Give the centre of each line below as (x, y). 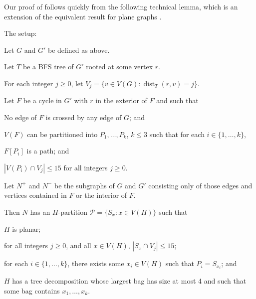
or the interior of (102, 195)
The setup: (20, 33)
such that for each (177, 134)
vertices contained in (35, 195)
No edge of (20, 117)
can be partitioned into (62, 134)
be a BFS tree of (48, 67)
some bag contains (32, 290)
